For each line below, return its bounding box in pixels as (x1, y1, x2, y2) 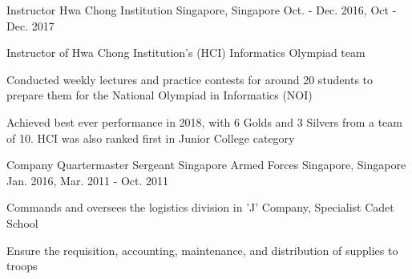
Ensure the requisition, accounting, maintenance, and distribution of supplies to (6, 241, 398, 258)
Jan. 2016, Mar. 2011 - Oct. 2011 (6, 172, 169, 188)
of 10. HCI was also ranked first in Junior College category (6, 129, 295, 146)
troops (6, 257, 38, 274)
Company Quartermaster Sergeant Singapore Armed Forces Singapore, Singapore (6, 156, 406, 173)
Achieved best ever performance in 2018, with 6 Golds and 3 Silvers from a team (6, 113, 402, 130)
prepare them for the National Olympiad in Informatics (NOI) (6, 87, 313, 103)
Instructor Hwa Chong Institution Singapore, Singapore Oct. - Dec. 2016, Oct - (6, 2, 397, 18)
